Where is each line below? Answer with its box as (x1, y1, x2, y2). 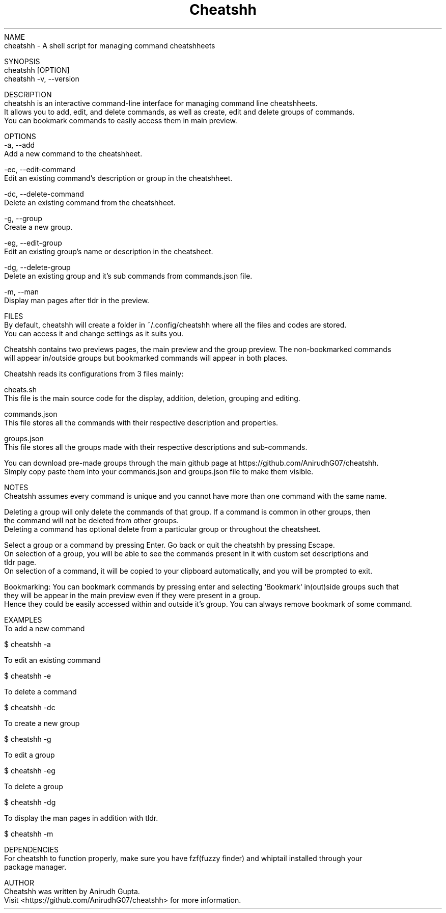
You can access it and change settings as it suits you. (4, 329, 184, 338)
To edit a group (4, 750, 55, 759)
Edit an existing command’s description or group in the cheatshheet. (4, 173, 233, 182)
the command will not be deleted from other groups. (4, 516, 179, 525)
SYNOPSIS (4, 57, 40, 66)
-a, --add (4, 140, 35, 149)
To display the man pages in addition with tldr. (4, 813, 158, 822)
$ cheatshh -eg (4, 766, 55, 775)
